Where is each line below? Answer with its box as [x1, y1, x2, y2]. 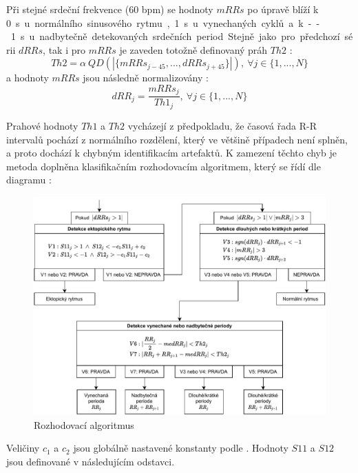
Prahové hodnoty [6, 118, 78, 132]
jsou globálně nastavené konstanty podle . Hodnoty [73, 441, 288, 455]
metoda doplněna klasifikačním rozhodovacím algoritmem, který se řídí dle [6, 159, 321, 173]
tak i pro [48, 42, 85, 57]
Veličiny [6, 441, 40, 455]
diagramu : [6, 172, 52, 187]
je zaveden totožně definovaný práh [119, 42, 268, 57]
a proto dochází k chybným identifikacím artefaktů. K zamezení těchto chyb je [6, 145, 337, 160]
